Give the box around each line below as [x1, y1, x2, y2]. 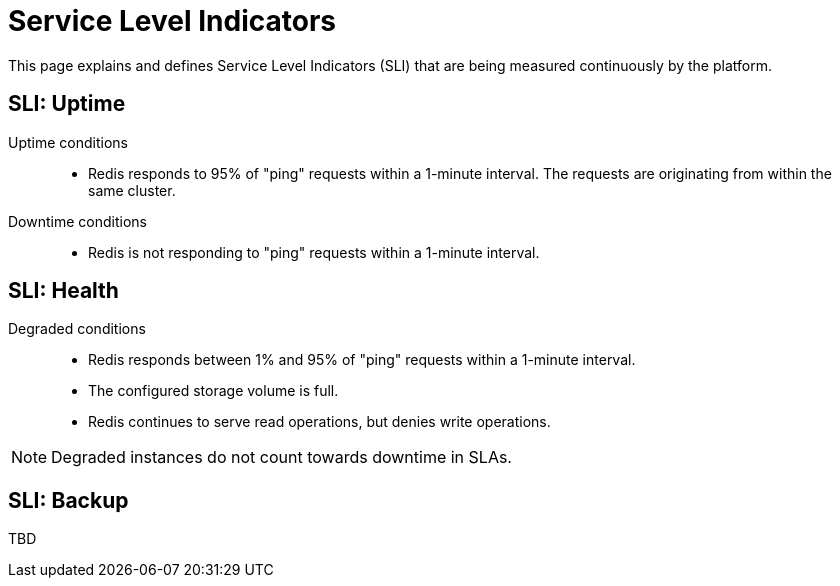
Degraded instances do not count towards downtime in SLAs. [51, 447, 512, 468]
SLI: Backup [8, 487, 129, 513]
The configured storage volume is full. [88, 382, 339, 400]
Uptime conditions [8, 133, 128, 151]
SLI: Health [8, 278, 119, 304]
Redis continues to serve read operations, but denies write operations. [88, 413, 551, 431]
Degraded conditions [8, 320, 146, 338]
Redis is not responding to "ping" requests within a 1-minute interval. [88, 243, 540, 261]
